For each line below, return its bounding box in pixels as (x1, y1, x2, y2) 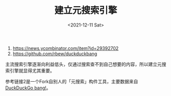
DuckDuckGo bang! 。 (5, 85, 51, 91)
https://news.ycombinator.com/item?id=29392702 (12, 45, 119, 51)
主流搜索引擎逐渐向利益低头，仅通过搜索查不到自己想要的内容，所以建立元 (5, 61, 162, 67)
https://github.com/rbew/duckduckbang (12, 51, 97, 57)
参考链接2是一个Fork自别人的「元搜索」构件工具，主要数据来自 (5, 78, 138, 84)
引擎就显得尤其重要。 (9, 67, 55, 74)
